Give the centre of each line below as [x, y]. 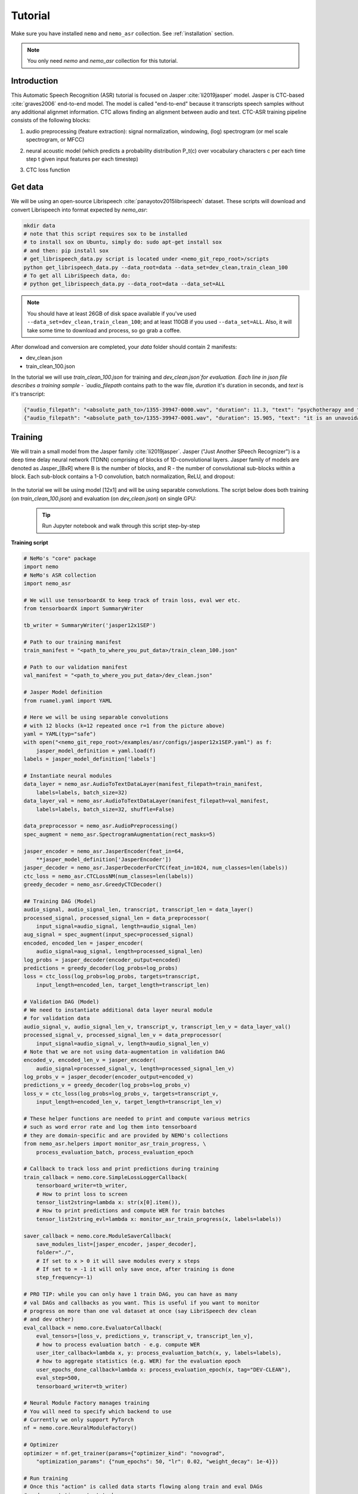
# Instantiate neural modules [68, 776]
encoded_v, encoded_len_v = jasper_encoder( [90, 1060]
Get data [27, 187]
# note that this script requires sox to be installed [105, 234]
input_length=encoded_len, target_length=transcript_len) [123, 985]
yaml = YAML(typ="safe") [60, 734]
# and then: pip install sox [66, 250]
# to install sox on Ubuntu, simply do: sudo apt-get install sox [123, 242]
